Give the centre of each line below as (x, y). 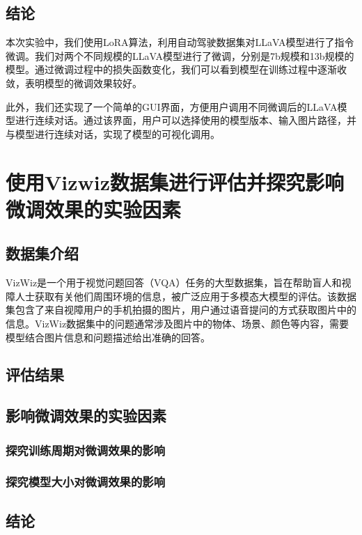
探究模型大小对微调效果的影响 (86, 482)
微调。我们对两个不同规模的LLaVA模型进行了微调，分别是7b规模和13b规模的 (180, 55)
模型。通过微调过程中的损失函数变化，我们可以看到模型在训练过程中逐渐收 (176, 69)
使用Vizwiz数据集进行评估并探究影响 (175, 181)
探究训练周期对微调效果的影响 (86, 450)
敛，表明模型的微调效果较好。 (74, 83)
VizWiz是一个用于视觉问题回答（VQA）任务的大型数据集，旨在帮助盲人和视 (179, 282)
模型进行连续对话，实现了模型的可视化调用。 (117, 133)
